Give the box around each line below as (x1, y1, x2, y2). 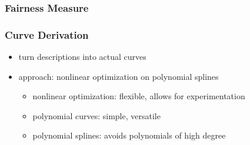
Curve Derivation (5, 27, 89, 42)
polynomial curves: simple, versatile (32, 109, 161, 122)
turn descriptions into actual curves (18, 50, 146, 63)
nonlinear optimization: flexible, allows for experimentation (32, 90, 245, 102)
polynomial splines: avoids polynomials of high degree (32, 129, 226, 141)
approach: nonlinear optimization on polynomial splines (18, 70, 219, 82)
